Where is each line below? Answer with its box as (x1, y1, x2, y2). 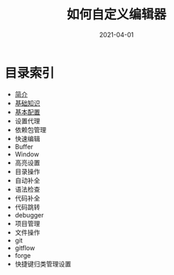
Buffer (14, 142, 34, 151)
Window (14, 150, 40, 158)
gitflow (14, 243, 36, 252)
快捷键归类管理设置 (14, 259, 72, 268)
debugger (14, 210, 44, 219)
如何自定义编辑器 (66, 6, 166, 23)
